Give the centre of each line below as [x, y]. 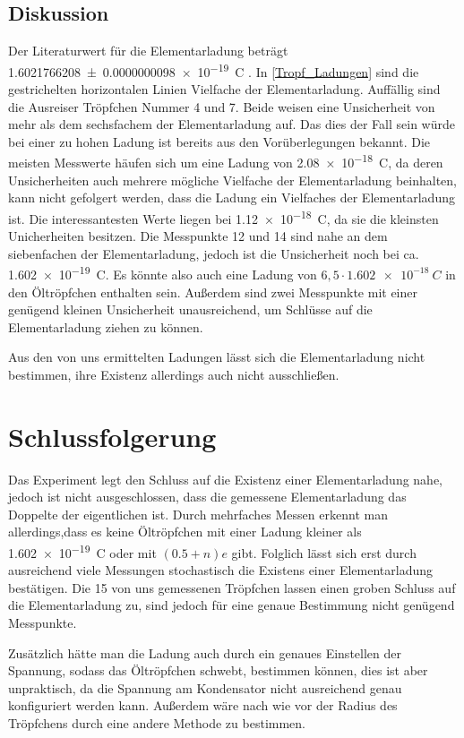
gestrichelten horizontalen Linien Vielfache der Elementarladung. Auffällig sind [224, 89]
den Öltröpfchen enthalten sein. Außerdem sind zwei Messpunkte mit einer [213, 292]
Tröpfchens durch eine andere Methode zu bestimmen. [157, 723]
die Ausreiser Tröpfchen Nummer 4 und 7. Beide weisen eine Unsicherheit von [222, 106]
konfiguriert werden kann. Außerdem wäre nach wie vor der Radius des [203, 705]
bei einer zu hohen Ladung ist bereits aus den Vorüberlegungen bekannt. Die [219, 141]
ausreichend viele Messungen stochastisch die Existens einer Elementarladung [220, 570]
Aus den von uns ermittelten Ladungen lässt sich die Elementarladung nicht [217, 357]
